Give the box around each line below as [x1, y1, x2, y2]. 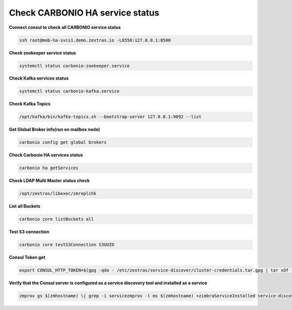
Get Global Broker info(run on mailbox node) [9, 127, 100, 133]
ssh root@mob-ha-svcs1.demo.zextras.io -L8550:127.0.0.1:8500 [19, 37, 171, 43]
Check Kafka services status [9, 76, 69, 81]
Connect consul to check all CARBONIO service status [9, 24, 121, 30]
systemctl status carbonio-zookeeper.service [19, 63, 130, 68]
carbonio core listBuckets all [19, 216, 94, 222]
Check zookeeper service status [9, 50, 76, 56]
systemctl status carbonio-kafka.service [19, 88, 120, 94]
